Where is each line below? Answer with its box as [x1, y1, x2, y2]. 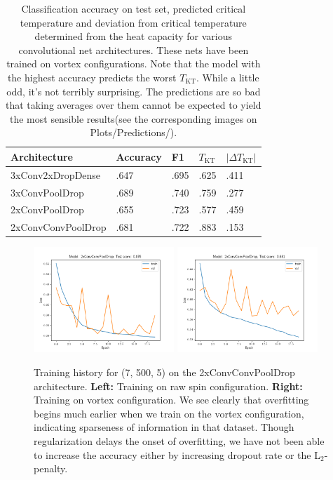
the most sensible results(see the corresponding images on [9, 111, 257, 126]
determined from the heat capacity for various [34, 29, 232, 44]
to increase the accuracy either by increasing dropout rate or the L [34, 447, 320, 462]
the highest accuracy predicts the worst [7, 69, 177, 84]
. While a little [196, 69, 259, 84]
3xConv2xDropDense [11, 167, 101, 182]
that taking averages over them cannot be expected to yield [6, 98, 261, 112]
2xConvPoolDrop [11, 202, 84, 217]
